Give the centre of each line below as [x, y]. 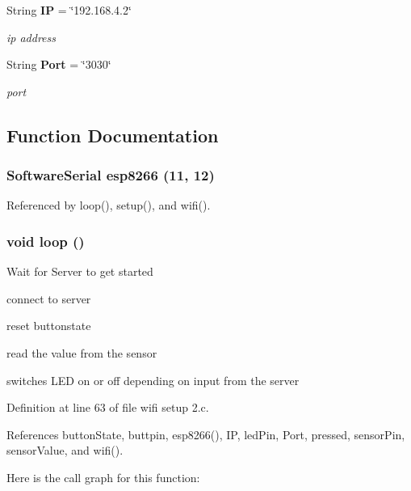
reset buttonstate [49, 326]
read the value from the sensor [82, 352]
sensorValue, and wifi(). [65, 450]
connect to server [49, 298]
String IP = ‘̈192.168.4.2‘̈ [69, 10]
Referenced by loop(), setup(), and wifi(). [109, 205]
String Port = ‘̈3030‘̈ [59, 64]
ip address [31, 37]
